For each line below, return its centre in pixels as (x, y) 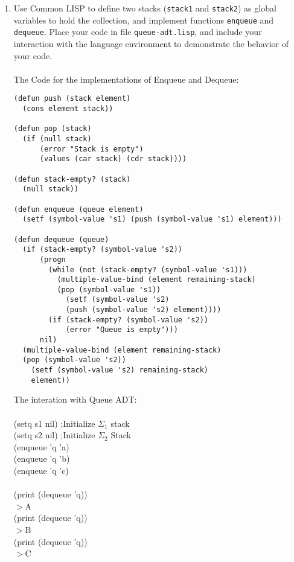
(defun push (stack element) (72, 99)
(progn (53, 259)
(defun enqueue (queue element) (78, 209)
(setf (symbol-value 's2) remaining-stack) (120, 370)
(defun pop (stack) (53, 129)
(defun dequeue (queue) (61, 239)
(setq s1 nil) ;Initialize (54, 423)
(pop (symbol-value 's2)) (74, 360)
